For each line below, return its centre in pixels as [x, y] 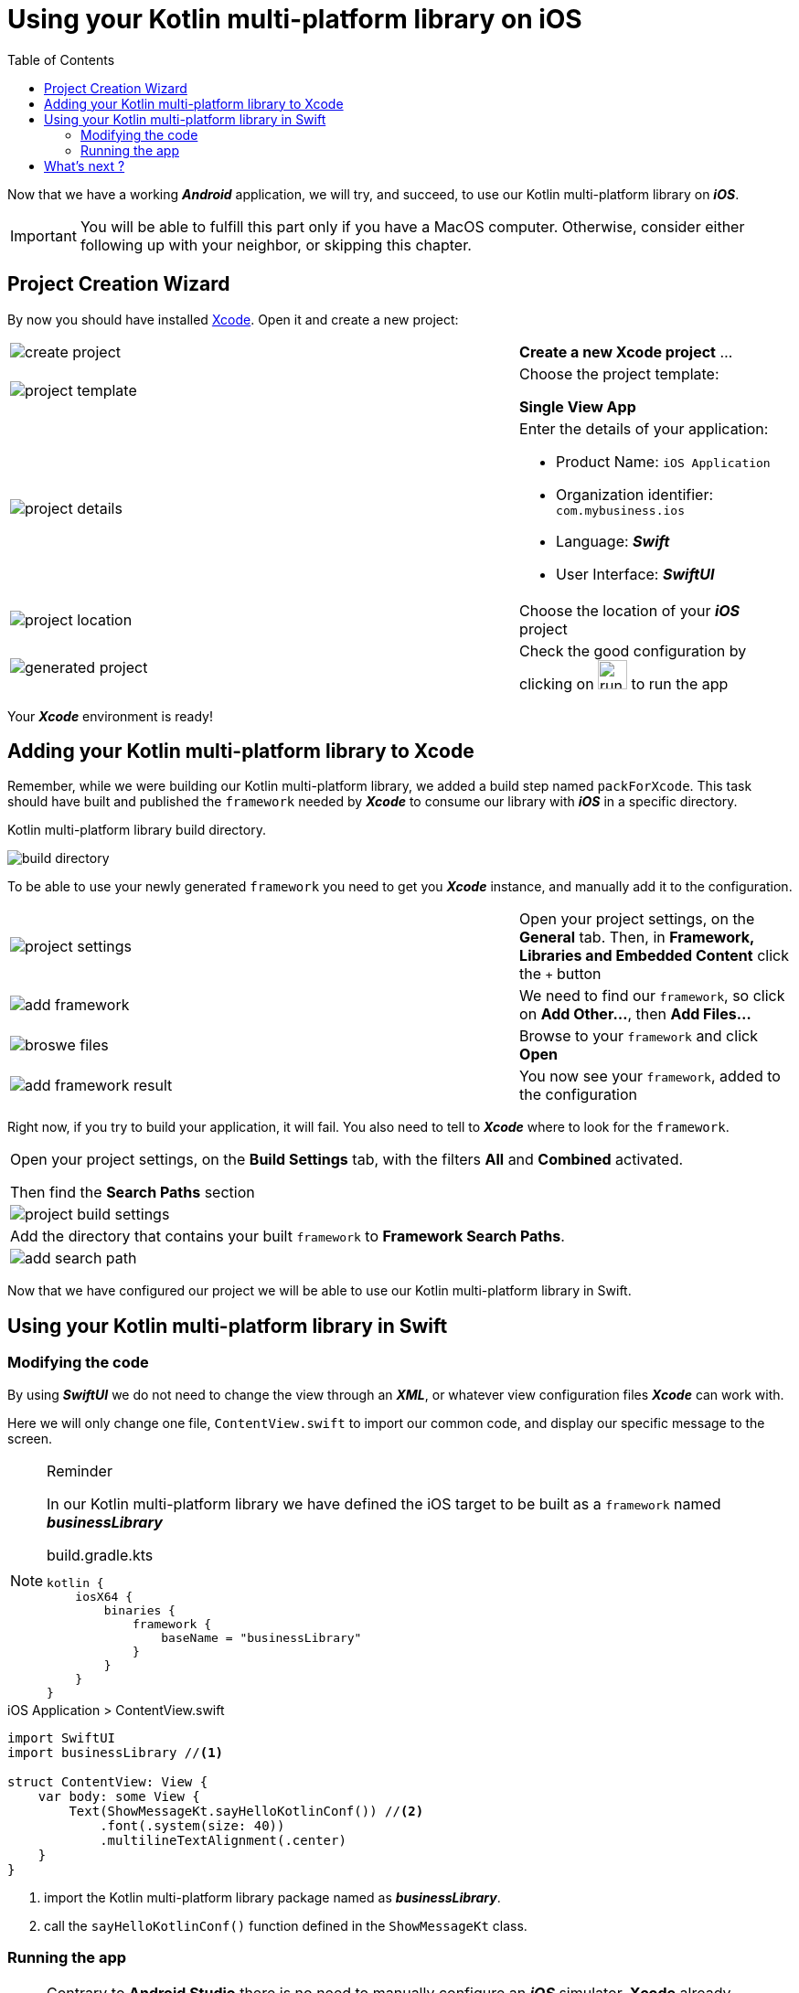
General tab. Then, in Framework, [637, 938]
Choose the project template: [619, 373]
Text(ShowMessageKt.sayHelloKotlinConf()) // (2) [246, 1811]
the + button [560, 974]
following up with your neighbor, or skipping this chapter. [276, 245]
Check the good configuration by [633, 650]
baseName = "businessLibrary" [261, 1637]
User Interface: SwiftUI [635, 574]
